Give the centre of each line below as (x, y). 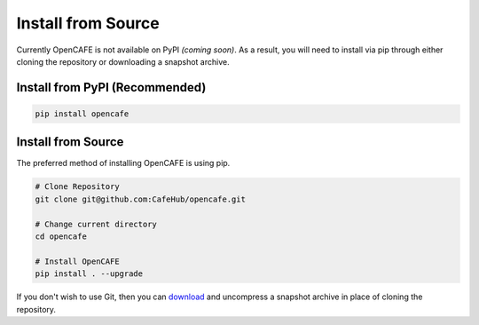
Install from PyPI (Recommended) (111, 87)
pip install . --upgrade (89, 274)
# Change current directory (96, 224)
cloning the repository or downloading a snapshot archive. (123, 61)
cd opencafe (61, 236)
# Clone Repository (77, 187)
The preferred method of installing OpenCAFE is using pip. (123, 163)
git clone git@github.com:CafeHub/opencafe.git (140, 199)
